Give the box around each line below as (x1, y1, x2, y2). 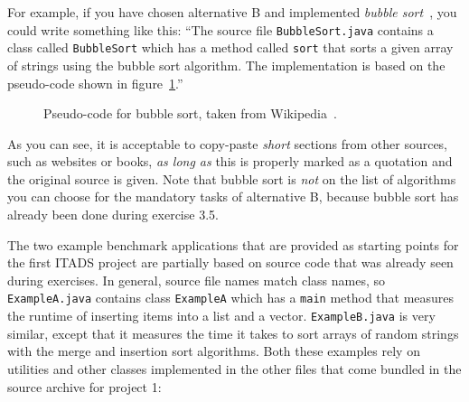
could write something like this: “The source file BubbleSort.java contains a (7, 20, 434, 39)
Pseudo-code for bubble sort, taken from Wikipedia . (43, 104, 337, 123)
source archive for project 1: (7, 377, 162, 396)
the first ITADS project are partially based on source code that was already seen (7, 253, 454, 272)
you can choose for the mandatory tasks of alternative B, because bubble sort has (7, 187, 459, 206)
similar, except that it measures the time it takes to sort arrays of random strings (7, 323, 459, 342)
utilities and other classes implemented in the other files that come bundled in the (7, 359, 462, 378)
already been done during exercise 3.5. (7, 205, 219, 224)
